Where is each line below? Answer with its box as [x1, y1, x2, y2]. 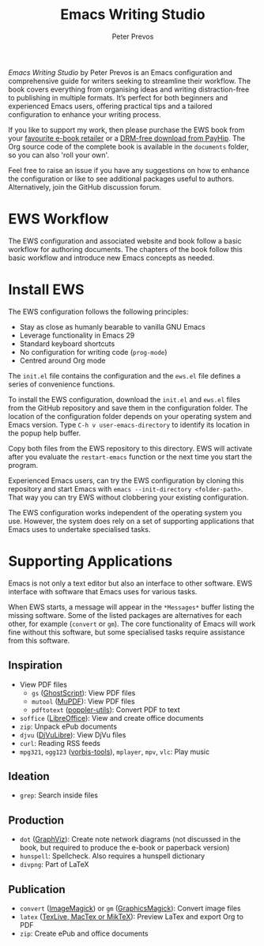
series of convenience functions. [8, 379, 115, 389]
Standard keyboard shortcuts [19, 338, 115, 349]
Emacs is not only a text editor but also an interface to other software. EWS [8, 579, 253, 588]
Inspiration [8, 658, 63, 673]
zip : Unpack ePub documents [19, 722, 117, 731]
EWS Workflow [8, 210, 109, 228]
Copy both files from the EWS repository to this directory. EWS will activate [8, 443, 253, 453]
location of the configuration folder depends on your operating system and [8, 411, 252, 420]
